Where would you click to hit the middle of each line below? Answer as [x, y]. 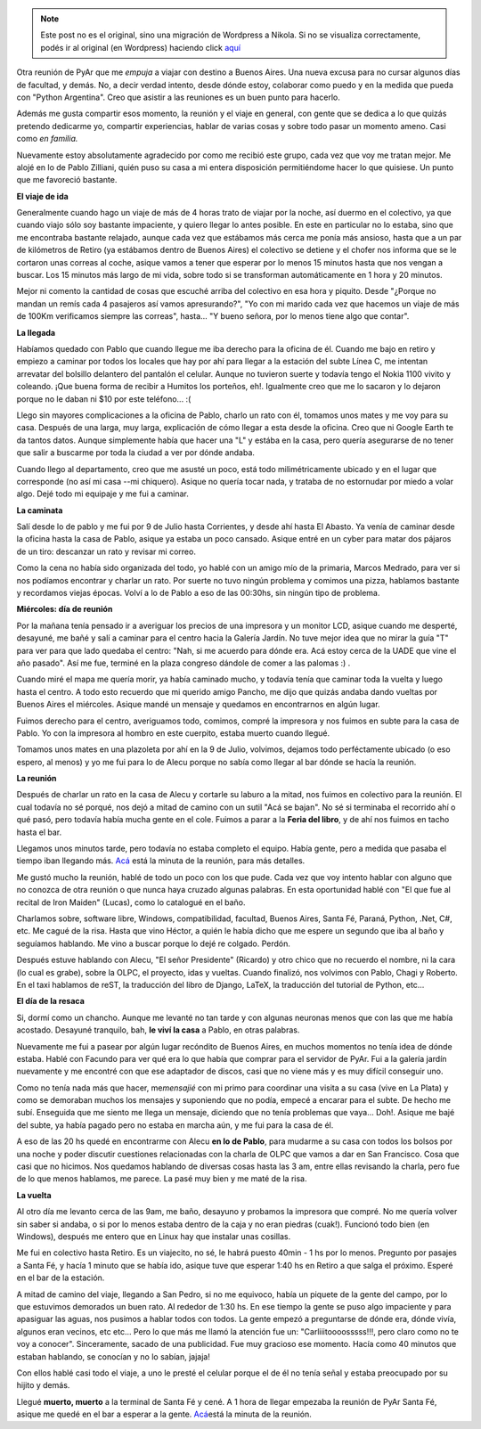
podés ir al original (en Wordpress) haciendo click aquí [140, 47]
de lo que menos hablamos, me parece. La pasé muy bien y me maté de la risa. [162, 1179]
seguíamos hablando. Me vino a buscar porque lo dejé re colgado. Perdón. [154, 943]
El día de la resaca [50, 1001]
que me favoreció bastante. [67, 180]
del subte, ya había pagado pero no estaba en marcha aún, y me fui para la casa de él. [175, 1125]
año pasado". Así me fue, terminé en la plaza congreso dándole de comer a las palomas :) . [183, 663]
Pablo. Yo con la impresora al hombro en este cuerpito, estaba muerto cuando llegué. [173, 733]
